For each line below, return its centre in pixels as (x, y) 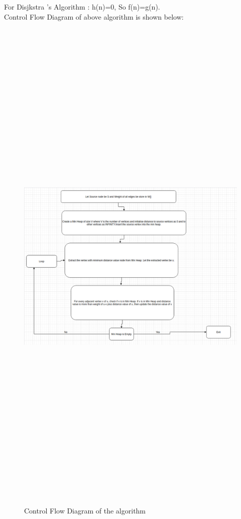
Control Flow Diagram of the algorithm (85, 510)
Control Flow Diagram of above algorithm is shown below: (94, 16)
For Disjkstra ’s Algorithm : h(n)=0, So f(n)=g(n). (82, 7)
